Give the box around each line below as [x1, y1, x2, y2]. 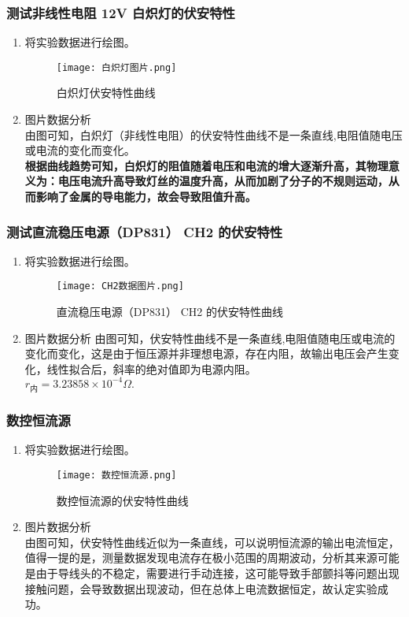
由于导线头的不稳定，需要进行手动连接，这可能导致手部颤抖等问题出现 [35, 565, 400, 581]
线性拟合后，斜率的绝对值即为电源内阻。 [46, 360, 256, 377]
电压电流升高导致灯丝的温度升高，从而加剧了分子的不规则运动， [57, 173, 389, 189]
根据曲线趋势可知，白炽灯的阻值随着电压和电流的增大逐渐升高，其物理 [24, 157, 389, 173]
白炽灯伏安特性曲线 [56, 84, 156, 101]
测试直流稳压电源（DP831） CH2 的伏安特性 [6, 221, 283, 241]
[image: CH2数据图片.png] [56, 281, 184, 292]
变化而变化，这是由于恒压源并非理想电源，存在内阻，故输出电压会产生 [24, 345, 389, 362]
